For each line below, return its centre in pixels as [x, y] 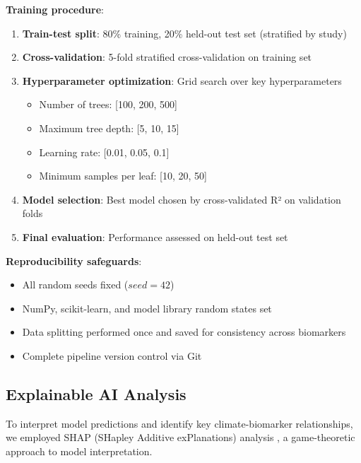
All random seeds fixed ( [75, 285]
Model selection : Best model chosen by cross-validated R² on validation [182, 199]
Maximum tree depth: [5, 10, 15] [109, 128]
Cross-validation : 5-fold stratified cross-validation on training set [167, 57]
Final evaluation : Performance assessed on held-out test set [155, 236]
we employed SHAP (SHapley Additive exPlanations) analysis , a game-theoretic [180, 437]
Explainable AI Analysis [96, 393]
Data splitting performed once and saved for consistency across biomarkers [184, 332]
